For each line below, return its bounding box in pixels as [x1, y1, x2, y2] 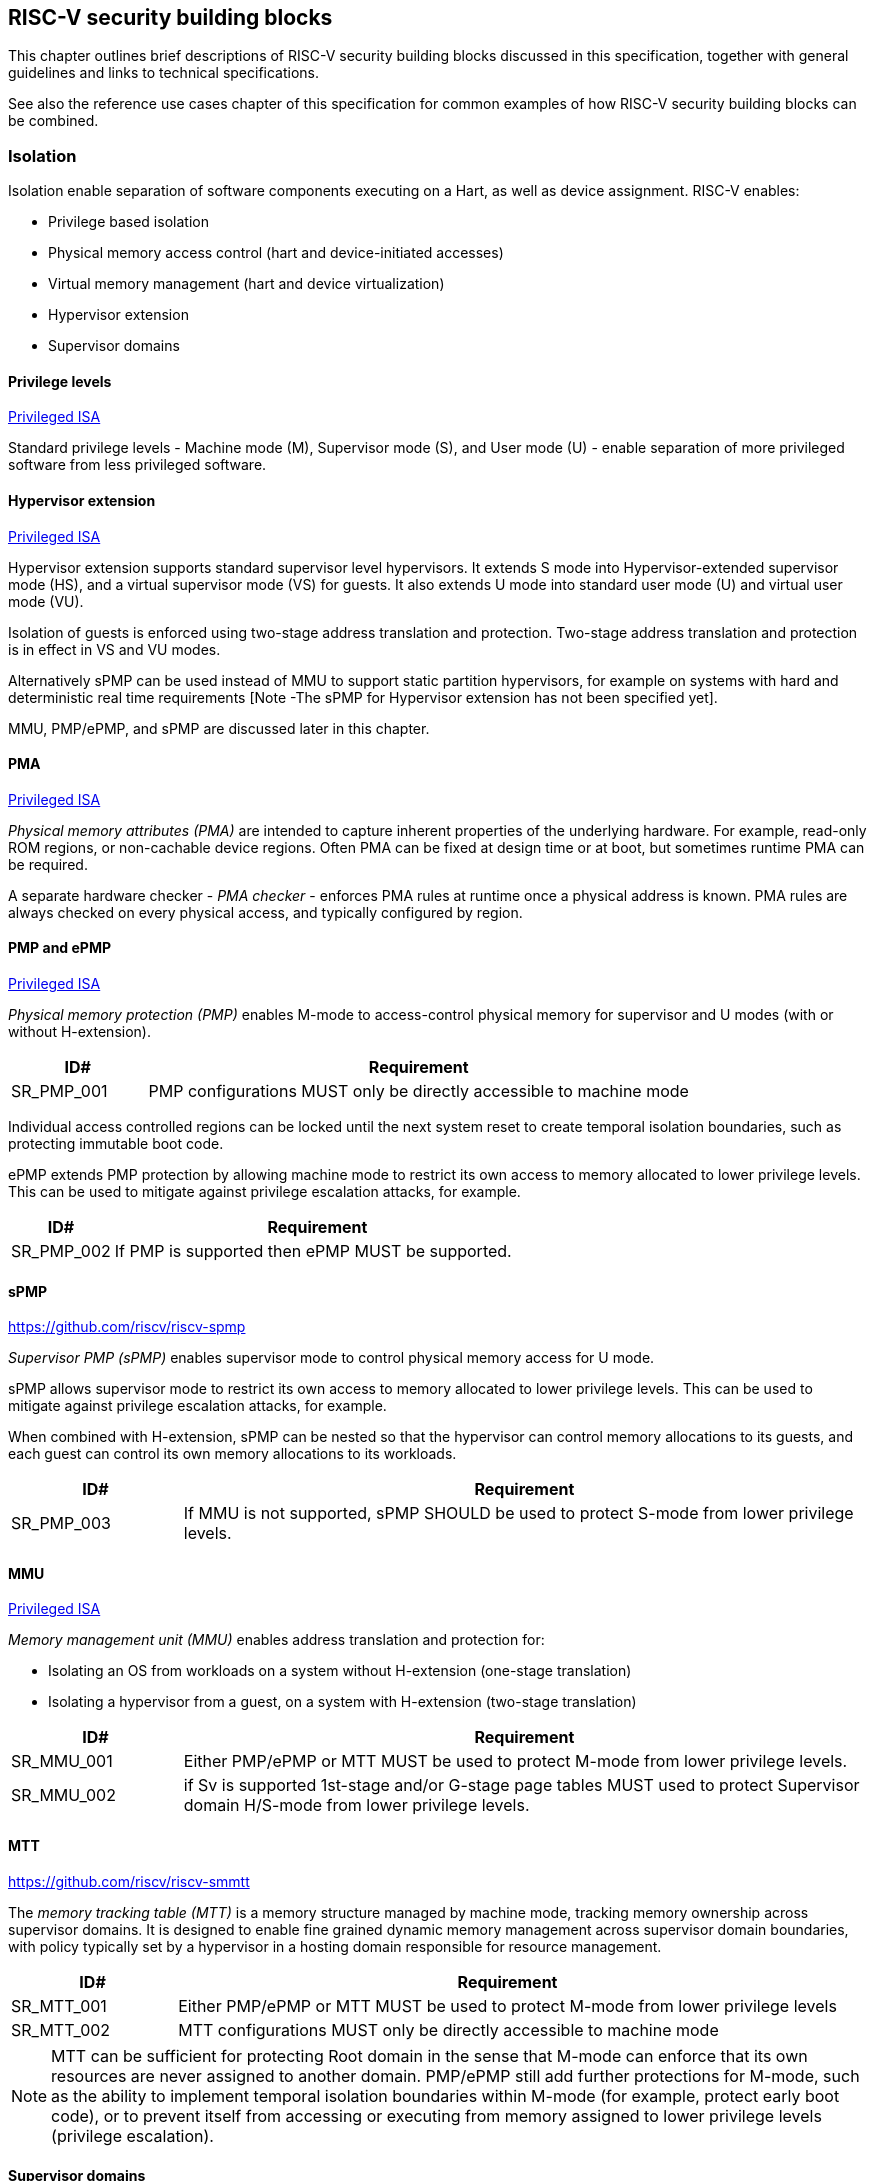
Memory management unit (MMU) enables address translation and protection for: [8, 1631, 545, 1649]
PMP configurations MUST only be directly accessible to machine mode [148, 1081, 689, 1102]
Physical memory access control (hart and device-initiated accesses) [48, 244, 504, 262]
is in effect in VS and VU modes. [8, 640, 221, 658]
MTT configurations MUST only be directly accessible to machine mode [178, 2019, 719, 2040]
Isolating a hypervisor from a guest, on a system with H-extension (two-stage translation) [48, 1693, 637, 1711]
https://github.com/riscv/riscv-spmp [8, 1318, 246, 1336]
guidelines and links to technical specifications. [8, 64, 320, 82]
